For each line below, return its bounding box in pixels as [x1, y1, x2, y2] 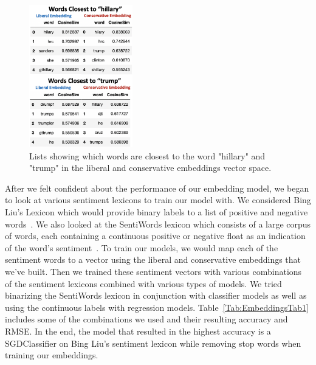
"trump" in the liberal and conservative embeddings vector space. [29, 161, 272, 174]
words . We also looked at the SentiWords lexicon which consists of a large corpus [5, 217, 311, 230]
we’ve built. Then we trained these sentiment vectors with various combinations [5, 265, 302, 277]
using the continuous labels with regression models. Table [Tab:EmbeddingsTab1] [5, 301, 309, 313]
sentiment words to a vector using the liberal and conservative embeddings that [5, 253, 301, 266]
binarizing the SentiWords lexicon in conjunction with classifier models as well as [5, 289, 307, 302]
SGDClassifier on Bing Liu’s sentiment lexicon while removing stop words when [5, 336, 301, 349]
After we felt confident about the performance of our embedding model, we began [5, 181, 309, 194]
